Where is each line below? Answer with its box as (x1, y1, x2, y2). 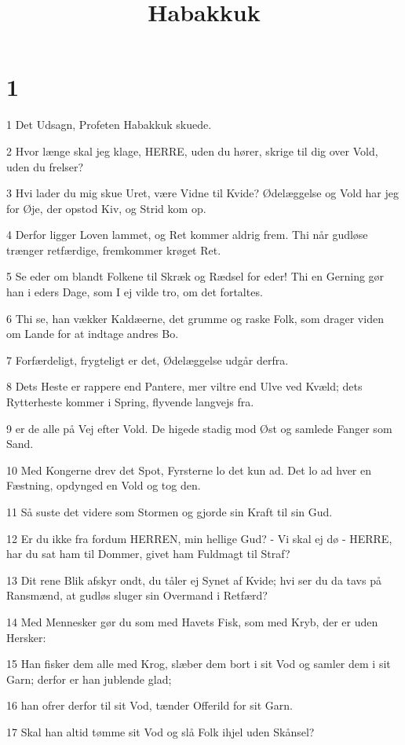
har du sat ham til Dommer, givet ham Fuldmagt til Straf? (6, 545, 290, 562)
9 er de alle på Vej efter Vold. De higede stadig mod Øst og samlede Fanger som (6, 420, 392, 436)
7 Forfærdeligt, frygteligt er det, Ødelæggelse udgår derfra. (6, 351, 289, 368)
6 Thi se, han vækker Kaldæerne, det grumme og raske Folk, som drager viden (6, 310, 384, 326)
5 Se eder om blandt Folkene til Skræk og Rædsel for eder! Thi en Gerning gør (6, 268, 385, 284)
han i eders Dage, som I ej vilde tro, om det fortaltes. (6, 284, 263, 300)
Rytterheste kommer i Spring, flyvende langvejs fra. (6, 394, 254, 410)
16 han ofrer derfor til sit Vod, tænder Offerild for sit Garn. (6, 697, 294, 714)
